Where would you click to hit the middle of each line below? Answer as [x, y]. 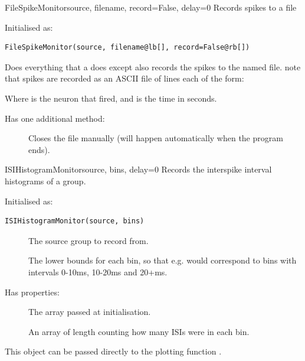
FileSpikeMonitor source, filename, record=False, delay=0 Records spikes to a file [151, 7]
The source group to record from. [88, 240]
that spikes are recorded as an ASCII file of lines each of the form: [124, 78]
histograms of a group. [45, 180]
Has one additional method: [55, 118]
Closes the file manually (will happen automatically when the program [156, 138]
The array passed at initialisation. [90, 312]
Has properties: [32, 292]
